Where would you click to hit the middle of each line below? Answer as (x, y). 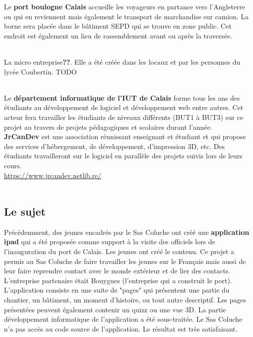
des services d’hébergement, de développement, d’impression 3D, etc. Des (114, 146)
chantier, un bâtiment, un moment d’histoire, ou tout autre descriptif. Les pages (125, 300)
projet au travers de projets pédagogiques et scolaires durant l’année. (108, 127)
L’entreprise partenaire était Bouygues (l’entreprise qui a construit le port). (118, 280)
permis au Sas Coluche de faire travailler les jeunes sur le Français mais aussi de (125, 261)
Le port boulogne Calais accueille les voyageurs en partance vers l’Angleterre (125, 6)
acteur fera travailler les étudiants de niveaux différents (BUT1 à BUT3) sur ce (124, 117)
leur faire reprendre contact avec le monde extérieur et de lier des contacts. (117, 271)
